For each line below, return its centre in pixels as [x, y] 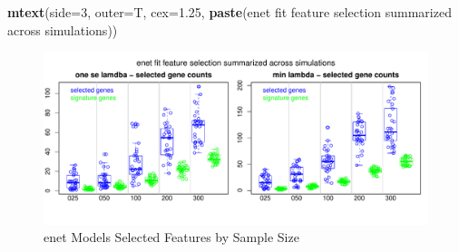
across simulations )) [63, 29]
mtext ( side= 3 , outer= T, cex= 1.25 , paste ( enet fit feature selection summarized [229, 12]
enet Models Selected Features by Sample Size [171, 237]
